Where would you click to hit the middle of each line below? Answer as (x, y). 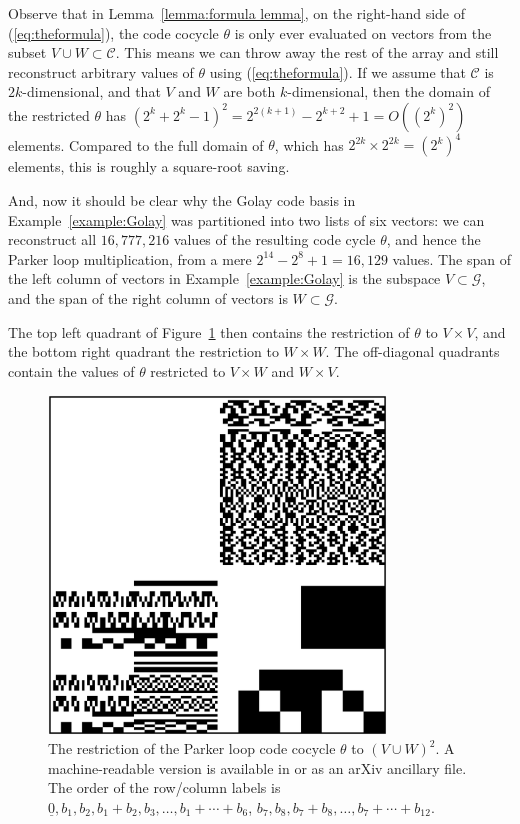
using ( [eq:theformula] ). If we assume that (337, 71)
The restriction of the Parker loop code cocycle (192, 748)
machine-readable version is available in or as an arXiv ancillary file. (257, 767)
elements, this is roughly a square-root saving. (149, 166)
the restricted (49, 114)
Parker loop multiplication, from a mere (130, 258)
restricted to (188, 370)
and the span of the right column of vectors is (148, 298)
